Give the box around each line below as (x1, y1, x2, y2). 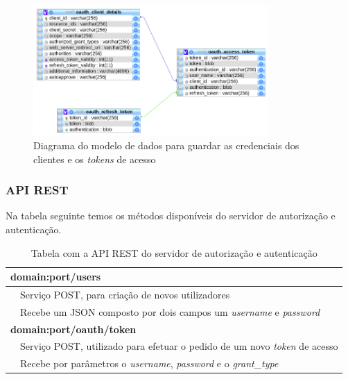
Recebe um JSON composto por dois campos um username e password (20, 304, 320, 319)
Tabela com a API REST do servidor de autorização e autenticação (31, 245, 317, 260)
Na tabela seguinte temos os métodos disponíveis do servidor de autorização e (6, 208, 336, 223)
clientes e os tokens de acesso (33, 151, 156, 166)
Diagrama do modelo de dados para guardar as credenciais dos (33, 137, 299, 152)
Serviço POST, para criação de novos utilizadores (20, 287, 230, 301)
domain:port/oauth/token (10, 321, 137, 336)
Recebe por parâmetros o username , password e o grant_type (20, 356, 279, 371)
